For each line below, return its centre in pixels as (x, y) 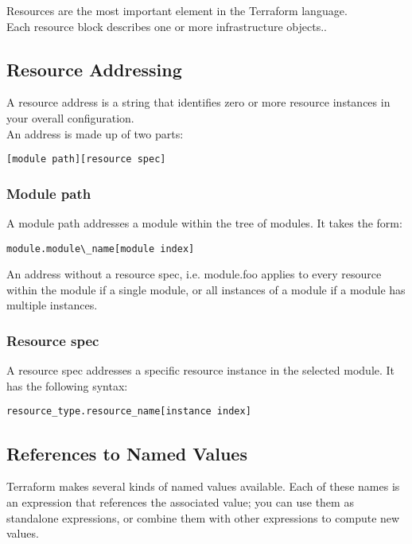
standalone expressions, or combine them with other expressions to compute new (203, 517)
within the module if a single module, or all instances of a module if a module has (206, 289)
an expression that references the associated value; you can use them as (180, 501)
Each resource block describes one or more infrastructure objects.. (167, 26)
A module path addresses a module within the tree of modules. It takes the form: (204, 223)
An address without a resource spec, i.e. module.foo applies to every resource (194, 274)
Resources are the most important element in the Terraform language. (177, 10)
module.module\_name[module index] (101, 249)
